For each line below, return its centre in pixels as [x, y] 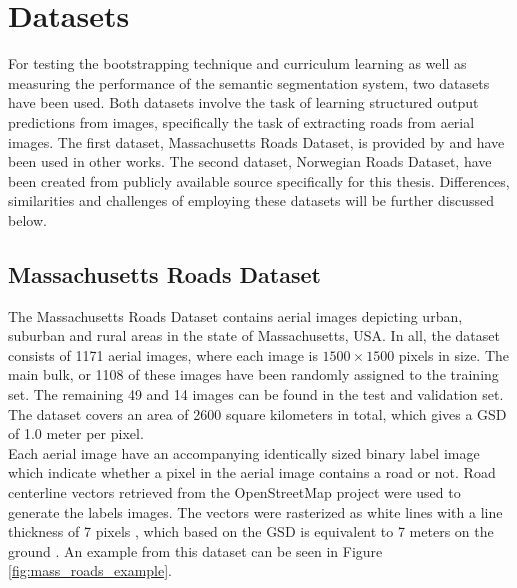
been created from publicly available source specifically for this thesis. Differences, [259, 180]
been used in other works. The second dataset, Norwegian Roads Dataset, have [250, 161]
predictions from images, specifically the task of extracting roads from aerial [241, 121]
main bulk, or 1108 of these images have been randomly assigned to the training [253, 374]
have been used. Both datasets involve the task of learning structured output [243, 102]
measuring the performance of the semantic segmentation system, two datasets [249, 82]
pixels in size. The [454, 354]
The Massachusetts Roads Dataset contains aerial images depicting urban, [235, 315]
